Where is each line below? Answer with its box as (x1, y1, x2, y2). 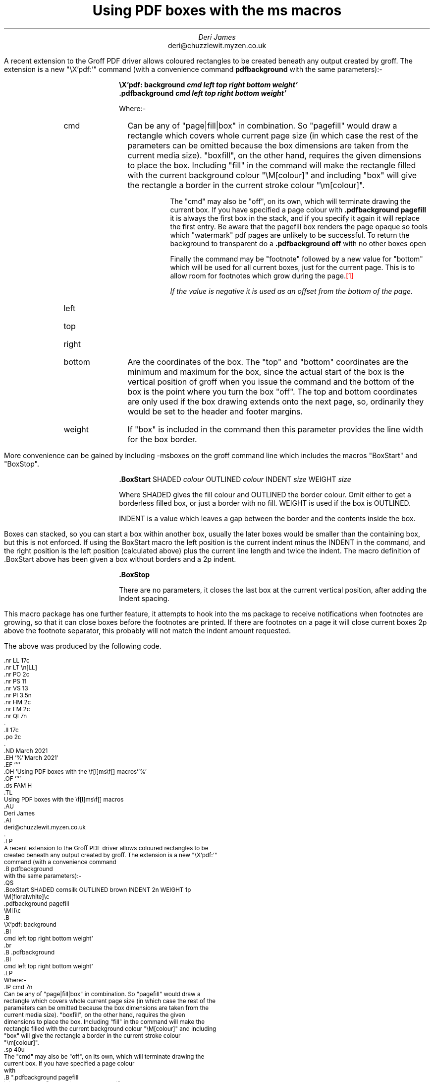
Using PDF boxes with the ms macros (92, 2, 342, 19)
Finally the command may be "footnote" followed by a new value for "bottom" (170, 254, 423, 263)
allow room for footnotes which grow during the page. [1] (170, 271, 354, 280)
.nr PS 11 (4, 677, 27, 685)
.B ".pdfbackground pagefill (4, 1074, 79, 1081)
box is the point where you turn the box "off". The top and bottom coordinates (127, 386, 418, 397)
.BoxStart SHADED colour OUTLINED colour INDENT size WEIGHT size (119, 474, 351, 483)
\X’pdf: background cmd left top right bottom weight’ (119, 80, 298, 89)
